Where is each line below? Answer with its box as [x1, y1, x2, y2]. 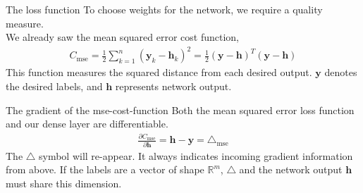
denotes [324, 65, 357, 80]
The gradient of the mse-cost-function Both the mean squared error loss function [6, 102, 355, 117]
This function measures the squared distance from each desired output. [6, 65, 312, 80]
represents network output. [115, 78, 232, 93]
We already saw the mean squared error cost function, [6, 30, 239, 44]
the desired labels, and [6, 78, 103, 93]
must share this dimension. [6, 175, 122, 190]
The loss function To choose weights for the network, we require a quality [6, 2, 323, 16]
